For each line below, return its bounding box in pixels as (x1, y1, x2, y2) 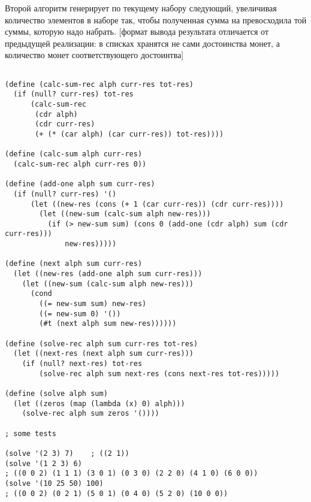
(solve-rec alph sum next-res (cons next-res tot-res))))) (39, 369, 280, 378)
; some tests (5, 429, 56, 438)
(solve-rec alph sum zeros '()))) (22, 409, 159, 418)
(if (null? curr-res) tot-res (13, 90, 134, 99)
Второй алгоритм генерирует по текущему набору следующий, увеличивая (5, 2, 277, 14)
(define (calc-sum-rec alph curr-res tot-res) (5, 80, 194, 89)
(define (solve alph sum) (5, 389, 108, 398)
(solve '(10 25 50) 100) (5, 479, 104, 488)
